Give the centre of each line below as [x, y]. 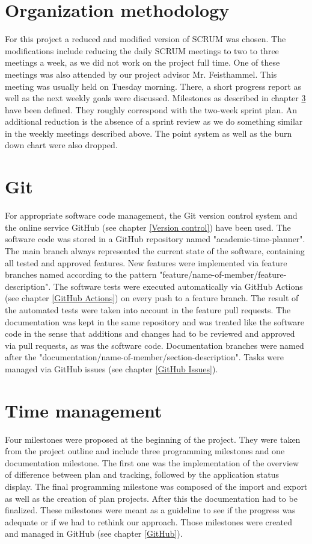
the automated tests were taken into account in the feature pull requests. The [148, 309]
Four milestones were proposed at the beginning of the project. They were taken [153, 439]
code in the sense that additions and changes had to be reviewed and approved [150, 333]
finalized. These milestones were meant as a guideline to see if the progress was [150, 510]
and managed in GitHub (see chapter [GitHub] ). [94, 533]
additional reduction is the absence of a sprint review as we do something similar [154, 121]
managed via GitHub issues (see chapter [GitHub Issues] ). [112, 368]
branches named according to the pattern [81, 274]
